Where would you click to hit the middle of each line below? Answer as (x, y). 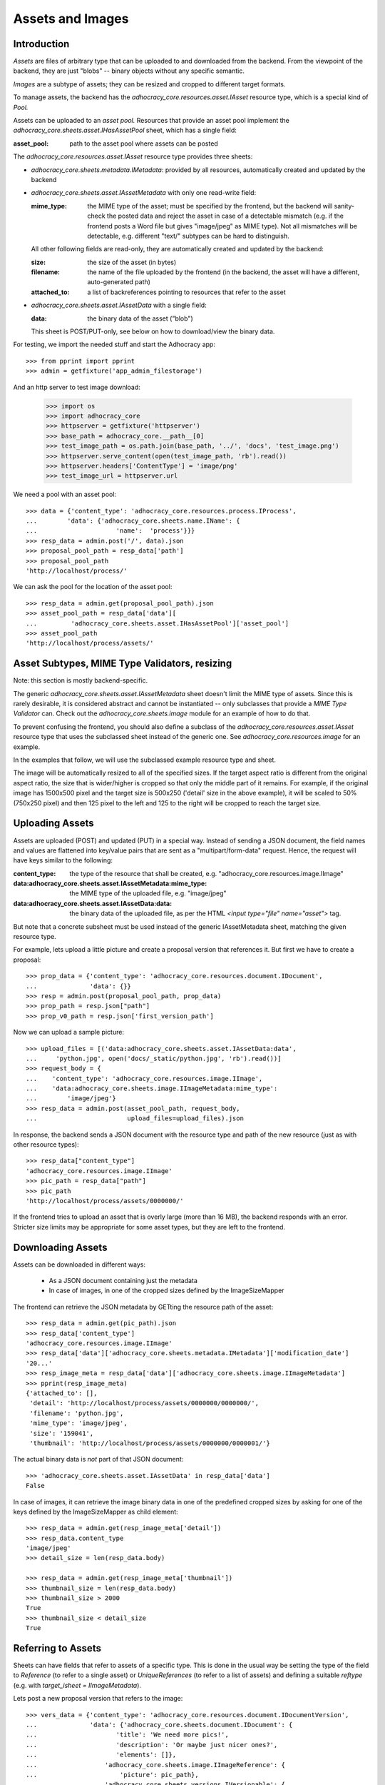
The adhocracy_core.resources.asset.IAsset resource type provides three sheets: (133, 156)
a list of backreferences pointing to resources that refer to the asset (186, 292)
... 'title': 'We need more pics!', (128, 1735)
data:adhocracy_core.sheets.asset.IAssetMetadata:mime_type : (110, 884)
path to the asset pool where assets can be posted (144, 144)
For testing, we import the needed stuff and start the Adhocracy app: (114, 345)
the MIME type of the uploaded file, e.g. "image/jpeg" (148, 893)
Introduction (41, 44)
